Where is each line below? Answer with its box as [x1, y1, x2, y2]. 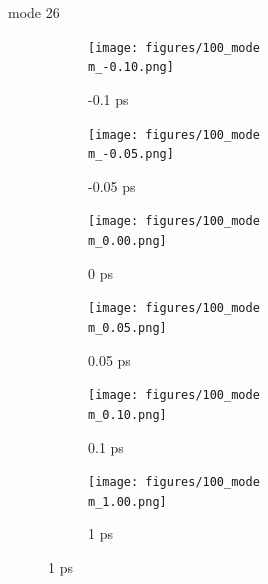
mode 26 [8, 2, 60, 22]
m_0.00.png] [88, 234, 167, 249]
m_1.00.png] [88, 494, 167, 509]
